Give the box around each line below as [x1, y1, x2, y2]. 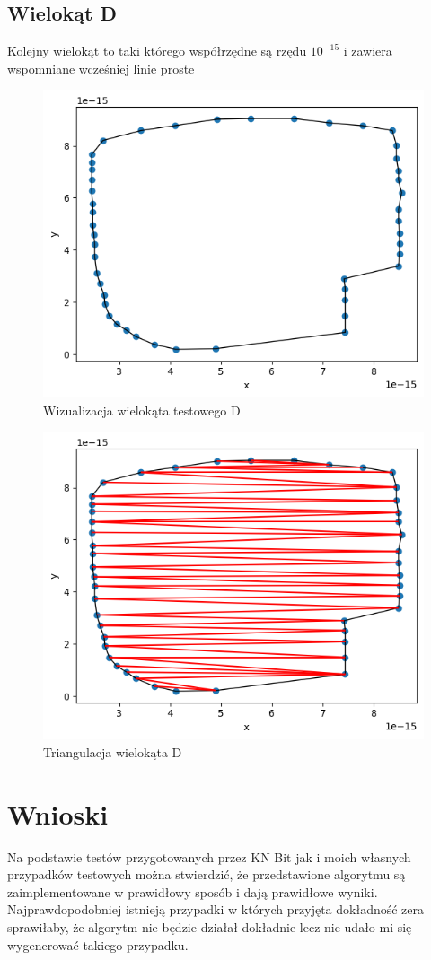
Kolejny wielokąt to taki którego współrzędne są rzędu [7, 41, 307, 60]
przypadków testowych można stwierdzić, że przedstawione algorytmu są [7, 865, 406, 884]
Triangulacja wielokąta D [43, 742, 182, 761]
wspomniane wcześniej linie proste [7, 58, 195, 77]
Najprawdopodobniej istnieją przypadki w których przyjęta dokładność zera [7, 900, 425, 919]
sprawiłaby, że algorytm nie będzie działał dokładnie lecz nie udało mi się [7, 917, 412, 936]
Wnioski [7, 795, 109, 832]
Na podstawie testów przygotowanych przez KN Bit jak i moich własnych [7, 847, 411, 866]
